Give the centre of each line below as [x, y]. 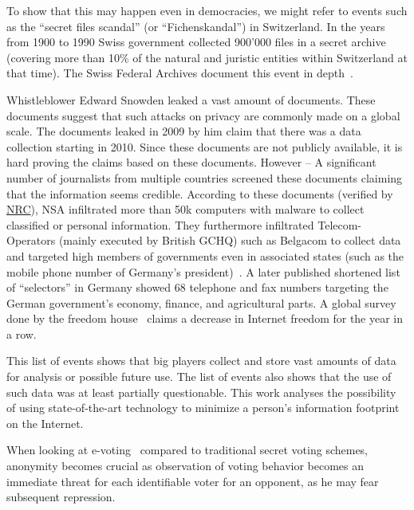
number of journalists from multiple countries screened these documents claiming [205, 177]
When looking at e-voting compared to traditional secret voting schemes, [187, 450]
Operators [31, 240]
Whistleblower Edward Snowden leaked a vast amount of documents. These [191, 99]
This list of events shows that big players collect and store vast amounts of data [201, 361]
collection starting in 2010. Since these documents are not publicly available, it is [205, 146]
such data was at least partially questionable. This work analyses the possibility [201, 392]
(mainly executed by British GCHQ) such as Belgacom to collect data [230, 240]
